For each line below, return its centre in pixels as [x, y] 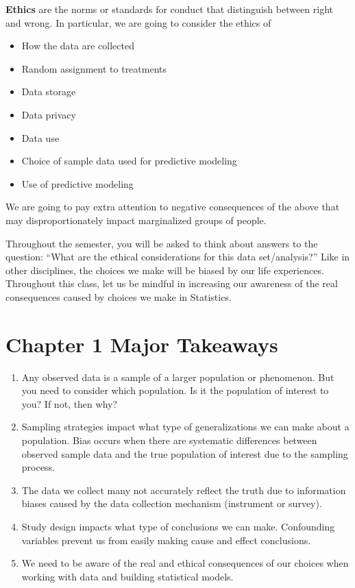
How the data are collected [78, 46]
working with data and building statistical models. [127, 576]
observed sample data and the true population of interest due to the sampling [185, 453]
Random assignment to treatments [94, 68]
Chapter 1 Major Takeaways [142, 344]
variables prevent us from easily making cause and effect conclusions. [166, 540]
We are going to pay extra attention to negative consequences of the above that [173, 207]
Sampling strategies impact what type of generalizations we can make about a [185, 427]
